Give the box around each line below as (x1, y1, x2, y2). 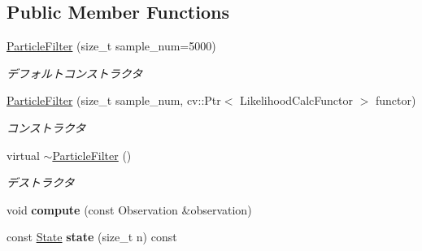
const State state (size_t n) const (7, 228, 177, 245)
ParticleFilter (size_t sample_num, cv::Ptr (7, 92, 221, 109)
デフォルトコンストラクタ (7, 64, 143, 81)
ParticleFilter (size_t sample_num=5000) (7, 37, 216, 54)
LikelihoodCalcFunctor (240, 92, 353, 109)
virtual (7, 146, 40, 163)
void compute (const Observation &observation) (7, 201, 252, 218)
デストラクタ (7, 174, 75, 191)
